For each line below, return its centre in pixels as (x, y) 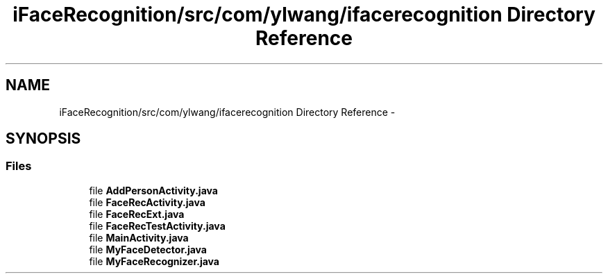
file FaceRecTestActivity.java (157, 226)
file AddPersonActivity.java (153, 190)
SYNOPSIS (43, 139)
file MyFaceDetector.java (148, 249)
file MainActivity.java (139, 237)
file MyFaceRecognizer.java (154, 261)
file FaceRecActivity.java (147, 202)
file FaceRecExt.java (137, 214)
